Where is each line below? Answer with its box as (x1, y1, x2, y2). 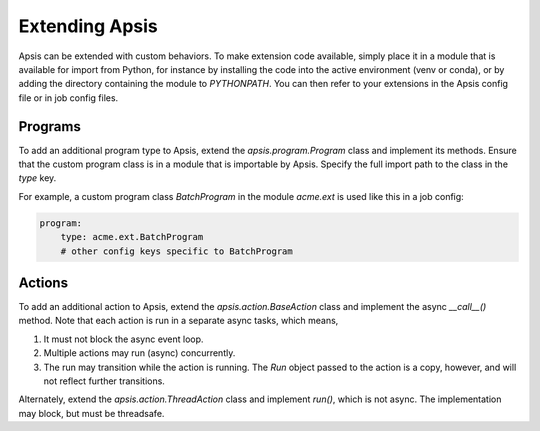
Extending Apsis (18, 15, 159, 37)
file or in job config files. (18, 91, 119, 104)
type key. (18, 172, 57, 184)
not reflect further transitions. (43, 375, 165, 387)
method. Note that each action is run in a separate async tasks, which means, (18, 315, 339, 327)
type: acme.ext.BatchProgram (60, 231, 204, 243)
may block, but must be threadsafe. (18, 407, 165, 419)
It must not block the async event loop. (43, 333, 204, 345)
